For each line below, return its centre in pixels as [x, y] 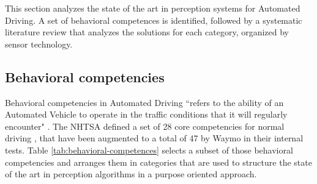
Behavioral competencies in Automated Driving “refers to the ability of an [144, 102]
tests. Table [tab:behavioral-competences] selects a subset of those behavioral [149, 150]
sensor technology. [39, 44]
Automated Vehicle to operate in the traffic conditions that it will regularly [146, 114]
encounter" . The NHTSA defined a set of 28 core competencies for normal [145, 126]
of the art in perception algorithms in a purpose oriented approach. [131, 174]
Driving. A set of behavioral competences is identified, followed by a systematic [154, 20]
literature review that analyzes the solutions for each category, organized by [147, 32]
